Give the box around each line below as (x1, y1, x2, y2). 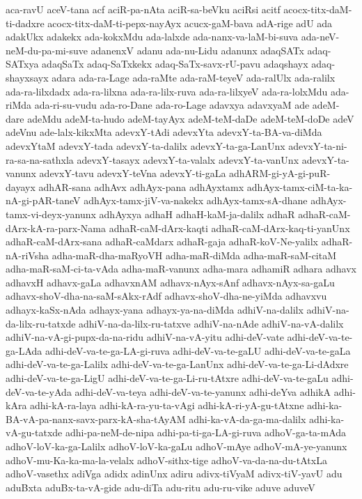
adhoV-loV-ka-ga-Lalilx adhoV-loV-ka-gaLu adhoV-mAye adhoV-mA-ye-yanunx (6, 439, 347, 453)
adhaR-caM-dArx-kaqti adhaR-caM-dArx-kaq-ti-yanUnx (109, 220, 350, 235)
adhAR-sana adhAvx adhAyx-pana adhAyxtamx (38, 179, 244, 194)
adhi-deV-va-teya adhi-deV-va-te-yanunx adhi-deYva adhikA (74, 384, 331, 399)
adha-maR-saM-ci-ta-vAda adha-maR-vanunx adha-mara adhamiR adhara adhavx (6, 261, 356, 276)
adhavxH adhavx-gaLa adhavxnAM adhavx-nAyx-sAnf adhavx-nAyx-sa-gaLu (6, 275, 335, 289)
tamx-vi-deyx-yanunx (6, 206, 96, 221)
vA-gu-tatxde (6, 425, 63, 440)
